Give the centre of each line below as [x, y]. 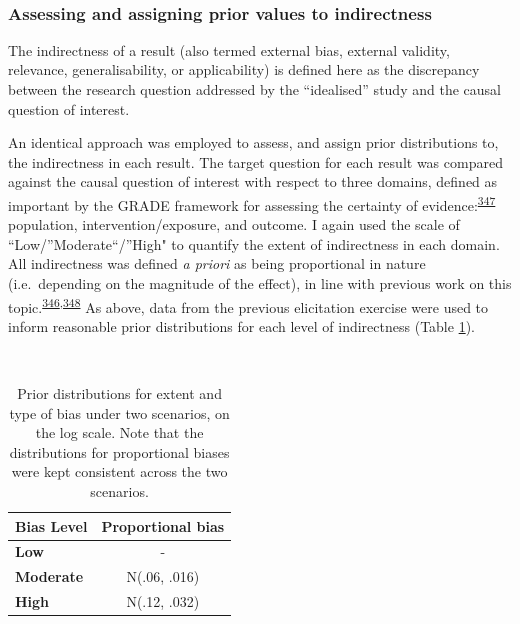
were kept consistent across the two [119, 471]
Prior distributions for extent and [119, 393]
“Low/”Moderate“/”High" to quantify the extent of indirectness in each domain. [254, 243]
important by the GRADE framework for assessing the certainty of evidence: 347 [252, 203]
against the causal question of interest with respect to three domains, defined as [253, 181]
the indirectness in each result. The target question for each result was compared [255, 161]
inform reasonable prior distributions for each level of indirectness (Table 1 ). [241, 325]
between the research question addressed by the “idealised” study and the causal [254, 89]
